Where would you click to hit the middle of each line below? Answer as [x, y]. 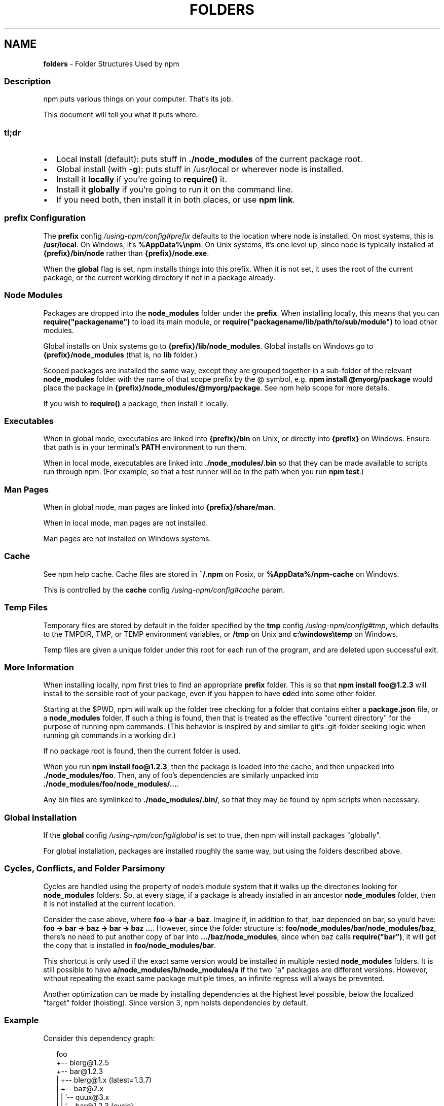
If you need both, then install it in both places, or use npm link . [176, 200]
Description [28, 81]
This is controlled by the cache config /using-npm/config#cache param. [164, 590]
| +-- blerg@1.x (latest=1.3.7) [104, 1080]
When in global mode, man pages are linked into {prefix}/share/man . [159, 507]
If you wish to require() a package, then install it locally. [136, 403]
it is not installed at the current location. [109, 903]
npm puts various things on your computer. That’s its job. [138, 99]
